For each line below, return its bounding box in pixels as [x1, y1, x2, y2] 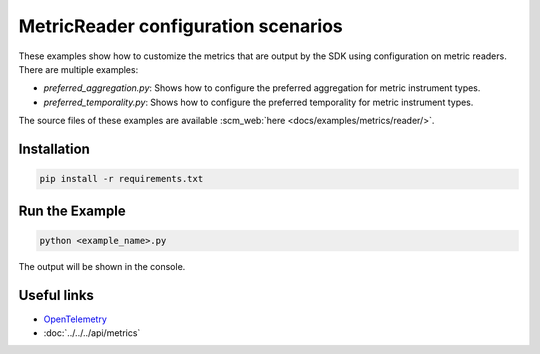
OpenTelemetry [43, 313, 107, 325]
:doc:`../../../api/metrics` [43, 326, 141, 339]
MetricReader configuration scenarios [18, 15, 344, 37]
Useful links [18, 286, 95, 304]
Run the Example [18, 202, 126, 219]
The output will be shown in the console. [18, 260, 186, 272]
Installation [18, 140, 90, 157]
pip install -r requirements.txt [39, 173, 204, 185]
